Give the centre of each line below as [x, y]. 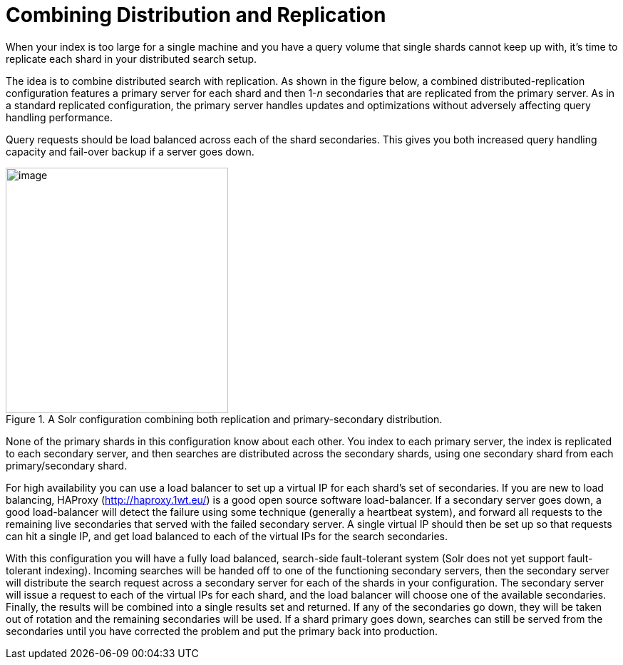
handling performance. [60, 117]
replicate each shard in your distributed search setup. [132, 59]
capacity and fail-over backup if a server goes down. [130, 151]
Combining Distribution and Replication [196, 15]
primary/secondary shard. [67, 465]
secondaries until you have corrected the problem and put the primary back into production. [222, 631]
